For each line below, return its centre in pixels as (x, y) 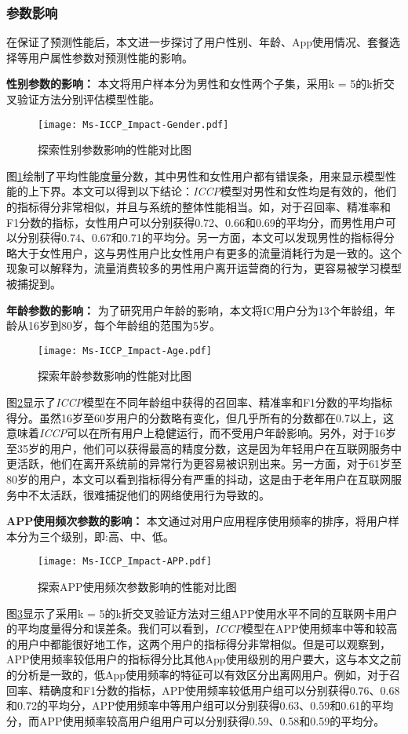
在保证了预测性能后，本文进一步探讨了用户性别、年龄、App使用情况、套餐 (198, 42)
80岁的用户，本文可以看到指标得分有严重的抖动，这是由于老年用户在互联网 (199, 479)
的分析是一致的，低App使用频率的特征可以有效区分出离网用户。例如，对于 (198, 674)
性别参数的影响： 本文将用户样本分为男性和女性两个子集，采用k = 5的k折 (195, 84)
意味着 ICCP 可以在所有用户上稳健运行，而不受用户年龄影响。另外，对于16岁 (201, 433)
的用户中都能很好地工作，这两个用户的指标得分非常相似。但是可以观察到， (199, 643)
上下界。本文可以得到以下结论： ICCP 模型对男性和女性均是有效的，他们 (212, 191)
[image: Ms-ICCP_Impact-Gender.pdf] (133, 124)
